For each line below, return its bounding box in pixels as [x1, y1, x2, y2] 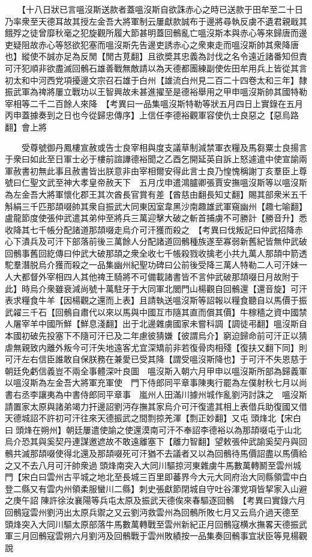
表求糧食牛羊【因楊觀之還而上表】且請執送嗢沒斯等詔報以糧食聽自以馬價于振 [5, 294, 307, 306]
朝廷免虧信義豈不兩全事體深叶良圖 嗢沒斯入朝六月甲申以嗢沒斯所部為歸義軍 [5, 364, 307, 377]
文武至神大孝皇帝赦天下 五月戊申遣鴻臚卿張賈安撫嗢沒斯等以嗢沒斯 [38, 176, 307, 189]
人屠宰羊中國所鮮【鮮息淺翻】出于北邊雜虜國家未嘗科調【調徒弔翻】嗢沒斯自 [5, 317, 307, 330]
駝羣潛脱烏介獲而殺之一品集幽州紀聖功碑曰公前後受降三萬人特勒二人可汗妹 [5, 258, 299, 271]
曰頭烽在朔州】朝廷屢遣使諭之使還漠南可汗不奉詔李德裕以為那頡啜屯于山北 [5, 423, 301, 436]
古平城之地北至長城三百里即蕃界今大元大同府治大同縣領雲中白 [63, 470, 307, 483]
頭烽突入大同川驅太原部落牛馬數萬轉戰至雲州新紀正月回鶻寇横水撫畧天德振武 [5, 517, 307, 530]
